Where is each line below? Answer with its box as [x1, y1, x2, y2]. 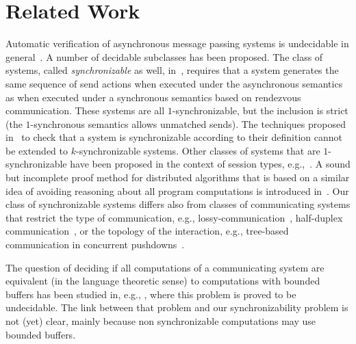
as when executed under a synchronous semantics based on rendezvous [5, 90, 301, 104]
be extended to [5, 143, 68, 157]
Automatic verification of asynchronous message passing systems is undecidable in [5, 36, 349, 51]
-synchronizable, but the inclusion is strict [172, 103, 348, 118]
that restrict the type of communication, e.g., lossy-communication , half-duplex [5, 210, 343, 224]
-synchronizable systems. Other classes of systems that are [75, 143, 320, 157]
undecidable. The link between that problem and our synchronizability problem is [5, 300, 348, 315]
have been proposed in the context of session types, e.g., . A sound [70, 157, 351, 171]
